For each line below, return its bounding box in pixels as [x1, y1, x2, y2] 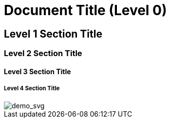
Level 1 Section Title [4, 27, 102, 40]
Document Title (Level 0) [4, 2, 167, 19]
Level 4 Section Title [4, 85, 60, 92]
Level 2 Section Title [4, 48, 82, 59]
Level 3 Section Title [4, 67, 71, 76]
